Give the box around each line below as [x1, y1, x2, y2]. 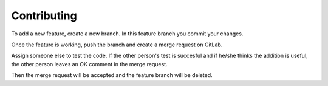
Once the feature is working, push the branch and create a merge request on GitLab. [11, 41, 223, 48]
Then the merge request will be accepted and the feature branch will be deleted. [11, 72, 213, 79]
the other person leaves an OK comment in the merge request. [11, 60, 168, 67]
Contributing [11, 9, 77, 22]
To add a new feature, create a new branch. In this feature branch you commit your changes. [11, 30, 244, 37]
